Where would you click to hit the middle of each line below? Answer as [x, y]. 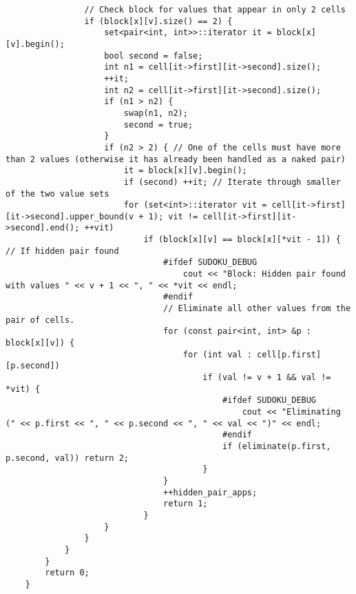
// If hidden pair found [62, 251]
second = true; [158, 125]
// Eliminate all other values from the [257, 309]
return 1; [186, 504]
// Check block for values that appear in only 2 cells [215, 10]
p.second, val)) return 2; [67, 458]
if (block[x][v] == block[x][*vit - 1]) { [242, 240]
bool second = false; [154, 56]
